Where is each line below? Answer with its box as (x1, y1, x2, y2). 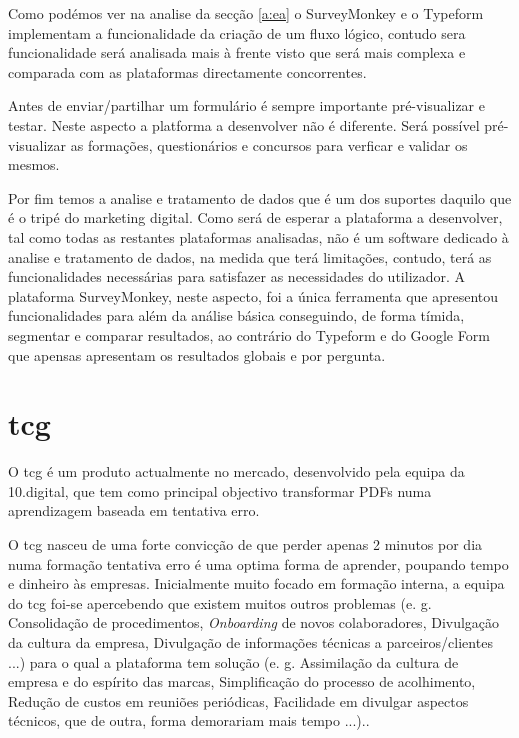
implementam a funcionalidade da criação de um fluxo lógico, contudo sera (8, 22, 466, 43)
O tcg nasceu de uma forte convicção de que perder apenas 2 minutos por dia (8, 534, 483, 554)
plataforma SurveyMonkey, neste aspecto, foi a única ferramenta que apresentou (8, 285, 499, 306)
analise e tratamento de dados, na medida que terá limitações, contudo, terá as (8, 246, 492, 267)
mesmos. (8, 154, 60, 175)
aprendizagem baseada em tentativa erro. (8, 500, 260, 521)
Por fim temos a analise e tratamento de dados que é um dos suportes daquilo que (8, 187, 512, 208)
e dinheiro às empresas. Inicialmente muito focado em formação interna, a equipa (8, 573, 505, 594)
